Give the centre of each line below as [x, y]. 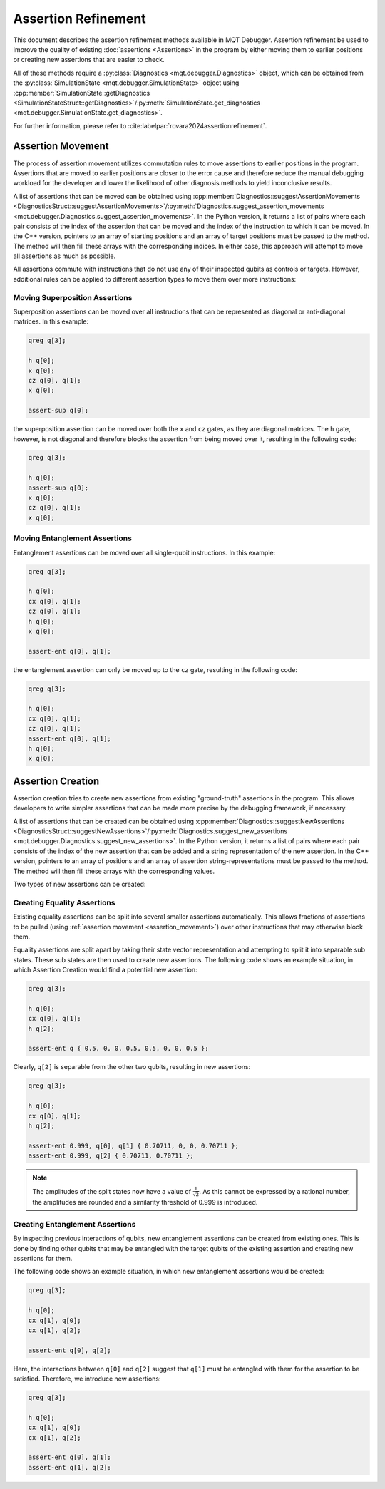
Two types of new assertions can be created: [79, 884]
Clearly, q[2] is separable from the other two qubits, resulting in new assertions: [132, 1067]
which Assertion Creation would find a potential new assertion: [105, 970]
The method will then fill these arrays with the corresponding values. [114, 871]
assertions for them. [43, 1259]
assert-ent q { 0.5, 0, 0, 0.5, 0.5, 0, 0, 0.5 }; [119, 1049]
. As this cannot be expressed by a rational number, [275, 1191]
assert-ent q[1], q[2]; [70, 1467]
